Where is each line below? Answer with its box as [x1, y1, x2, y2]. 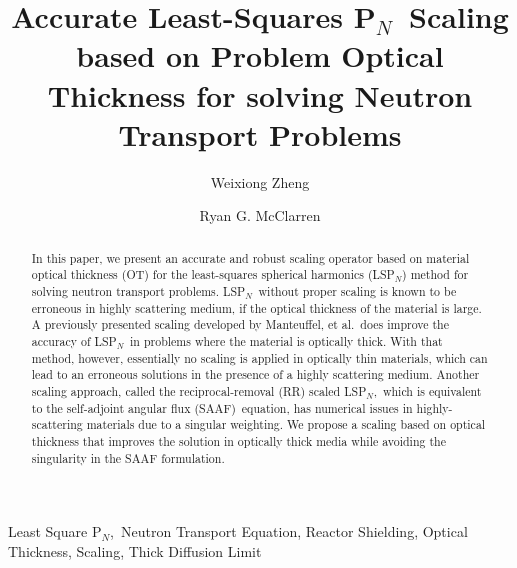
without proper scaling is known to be [258, 282, 457, 299]
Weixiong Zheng [210, 171, 310, 192]
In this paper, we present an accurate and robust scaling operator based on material [31, 249, 470, 266]
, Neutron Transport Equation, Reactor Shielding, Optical [110, 521, 468, 542]
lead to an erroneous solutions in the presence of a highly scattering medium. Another [31, 366, 480, 383]
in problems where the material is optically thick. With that [130, 332, 443, 349]
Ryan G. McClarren [199, 205, 321, 226]
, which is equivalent [373, 382, 482, 399]
